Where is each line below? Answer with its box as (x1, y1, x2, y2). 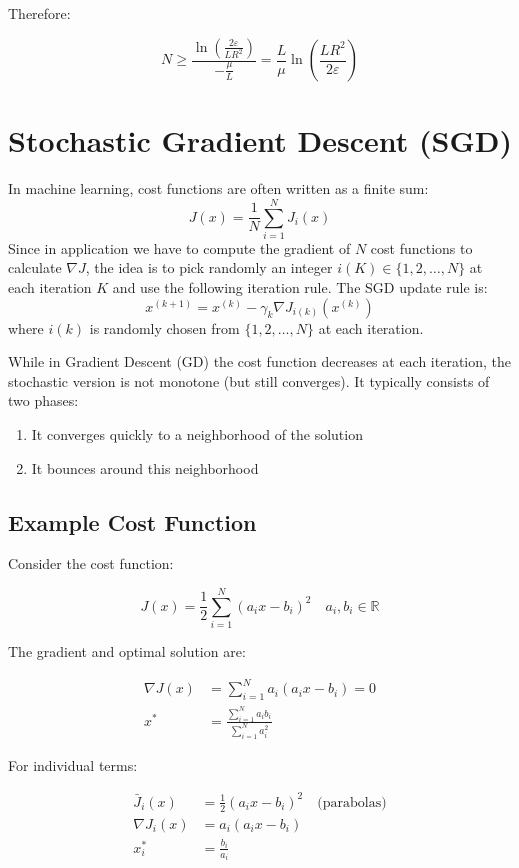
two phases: (8, 390, 79, 411)
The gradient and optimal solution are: (8, 641, 246, 662)
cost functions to (370, 237, 473, 258)
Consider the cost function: (8, 553, 174, 574)
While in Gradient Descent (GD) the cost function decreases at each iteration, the (8, 351, 512, 372)
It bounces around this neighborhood (31, 457, 259, 478)
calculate (8, 257, 62, 278)
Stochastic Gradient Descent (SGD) (8, 120, 513, 161)
